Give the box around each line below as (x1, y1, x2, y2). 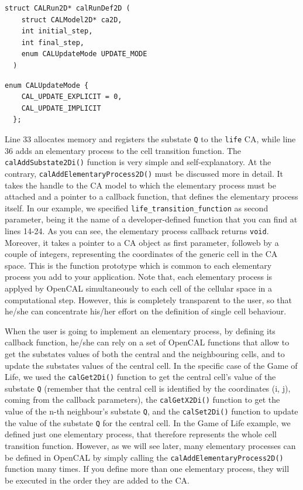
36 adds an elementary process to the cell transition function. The (5, 144, 242, 156)
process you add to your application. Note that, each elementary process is (5, 270, 273, 283)
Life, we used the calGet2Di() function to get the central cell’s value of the (5, 371, 276, 383)
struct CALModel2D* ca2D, (21, 15, 122, 24)
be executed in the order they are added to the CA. (5, 474, 190, 486)
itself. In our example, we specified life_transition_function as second (5, 201, 268, 214)
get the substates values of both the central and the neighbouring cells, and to (5, 347, 285, 359)
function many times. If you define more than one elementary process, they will (5, 462, 290, 475)
